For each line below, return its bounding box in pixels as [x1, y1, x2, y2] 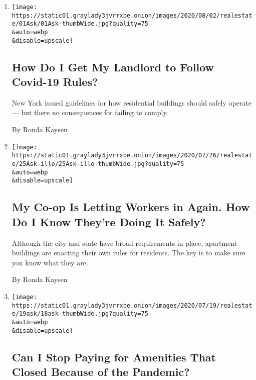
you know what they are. [12, 257, 88, 267]
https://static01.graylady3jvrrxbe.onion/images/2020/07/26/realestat [12, 152, 252, 159]
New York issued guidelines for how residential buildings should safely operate [12, 97, 252, 108]
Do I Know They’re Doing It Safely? [12, 214, 206, 229]
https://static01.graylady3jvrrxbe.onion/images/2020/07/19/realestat [12, 302, 252, 309]
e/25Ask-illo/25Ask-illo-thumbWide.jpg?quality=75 [12, 160, 184, 167]
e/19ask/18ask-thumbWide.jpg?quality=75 [12, 310, 148, 318]
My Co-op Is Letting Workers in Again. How [12, 199, 250, 215]
